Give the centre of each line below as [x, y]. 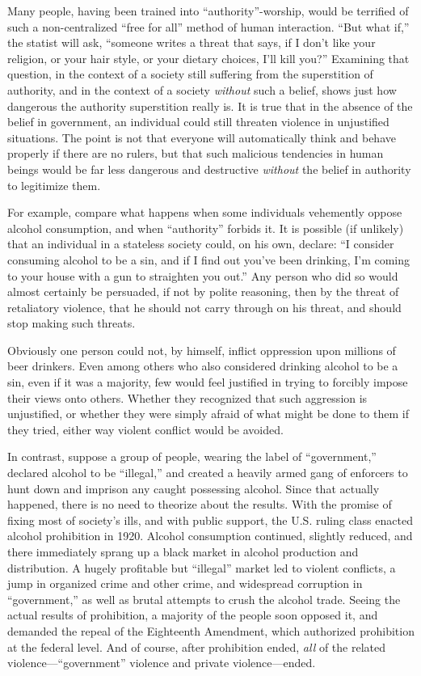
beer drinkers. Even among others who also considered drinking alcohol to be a [203, 366]
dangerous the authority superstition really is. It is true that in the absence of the [210, 106]
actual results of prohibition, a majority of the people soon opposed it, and [193, 615]
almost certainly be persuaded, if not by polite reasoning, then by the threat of [203, 292]
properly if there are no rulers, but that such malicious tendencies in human [196, 153]
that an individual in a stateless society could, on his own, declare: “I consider [201, 244]
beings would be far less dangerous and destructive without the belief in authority [209, 169]
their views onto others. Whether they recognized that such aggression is [187, 397]
